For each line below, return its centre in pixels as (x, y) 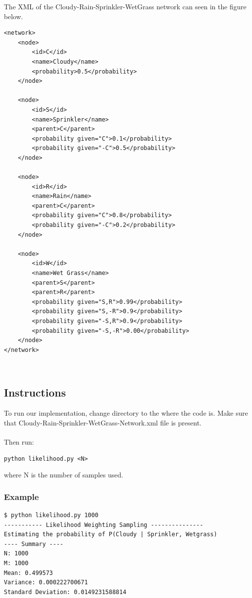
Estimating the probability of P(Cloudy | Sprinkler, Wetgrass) (111, 535)
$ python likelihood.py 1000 (51, 515)
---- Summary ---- (34, 544)
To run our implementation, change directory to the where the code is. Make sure (126, 413)
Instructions (35, 392)
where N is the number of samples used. (64, 475)
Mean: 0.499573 (29, 573)
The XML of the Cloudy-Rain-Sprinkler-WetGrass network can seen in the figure (125, 6)
